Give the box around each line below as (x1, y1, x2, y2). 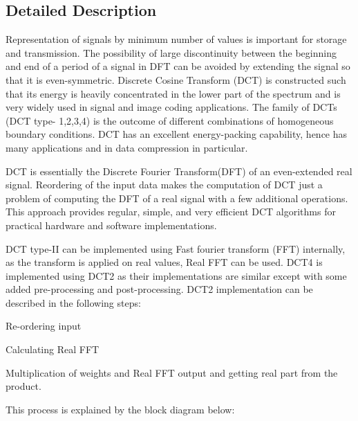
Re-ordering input (6, 319, 82, 333)
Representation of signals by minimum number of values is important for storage (6, 32, 347, 46)
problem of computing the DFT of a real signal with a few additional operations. (6, 190, 348, 205)
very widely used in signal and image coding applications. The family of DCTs (6, 100, 337, 114)
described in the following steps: (6, 295, 141, 310)
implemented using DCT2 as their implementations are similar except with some (6, 268, 347, 283)
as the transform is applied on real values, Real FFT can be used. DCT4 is (6, 255, 323, 269)
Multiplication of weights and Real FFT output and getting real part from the (6, 365, 338, 379)
